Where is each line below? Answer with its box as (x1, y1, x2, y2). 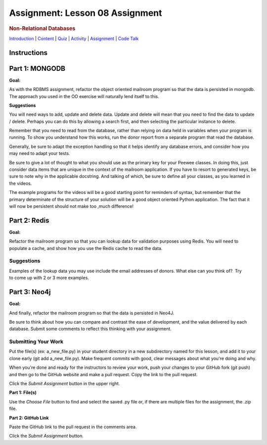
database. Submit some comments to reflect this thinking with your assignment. (9, 326, 172, 332)
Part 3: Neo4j (9, 288, 51, 297)
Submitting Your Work (9, 338, 64, 345)
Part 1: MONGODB (9, 64, 65, 73)
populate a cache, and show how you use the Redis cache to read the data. (9, 245, 163, 251)
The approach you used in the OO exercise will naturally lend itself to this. (9, 93, 159, 99)
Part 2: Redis (9, 216, 49, 225)
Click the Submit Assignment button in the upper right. (9, 380, 120, 386)
